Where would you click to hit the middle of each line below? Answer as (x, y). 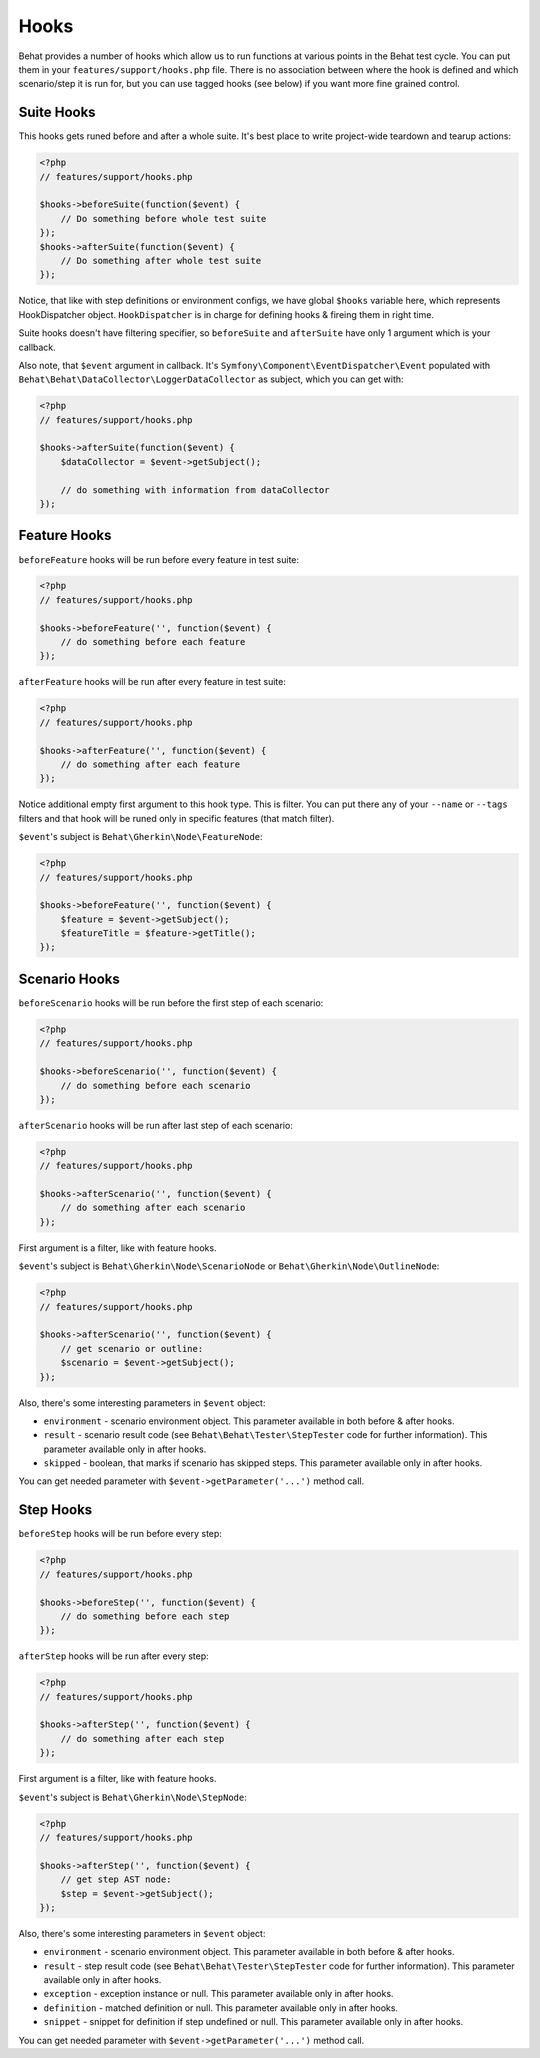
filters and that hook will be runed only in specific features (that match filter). (176, 818)
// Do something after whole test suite (161, 260)
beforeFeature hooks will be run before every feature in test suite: (159, 559)
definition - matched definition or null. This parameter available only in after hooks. (221, 2007)
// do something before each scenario (155, 1085)
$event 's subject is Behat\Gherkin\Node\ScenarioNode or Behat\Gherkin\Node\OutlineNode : (229, 1266)
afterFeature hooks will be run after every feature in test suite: (152, 682)
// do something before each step (145, 1616)
